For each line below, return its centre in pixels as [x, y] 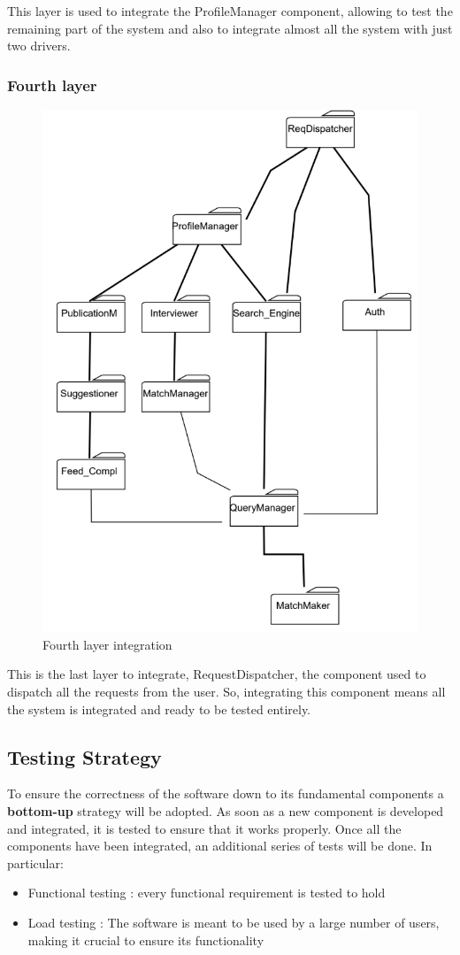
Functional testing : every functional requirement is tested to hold [207, 893]
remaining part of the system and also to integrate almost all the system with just [230, 28]
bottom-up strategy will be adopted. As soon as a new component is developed [226, 811]
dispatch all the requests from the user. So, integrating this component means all [226, 692]
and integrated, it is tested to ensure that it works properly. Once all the [204, 828]
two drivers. [39, 46]
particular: [35, 863]
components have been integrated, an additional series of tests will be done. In [220, 846]
